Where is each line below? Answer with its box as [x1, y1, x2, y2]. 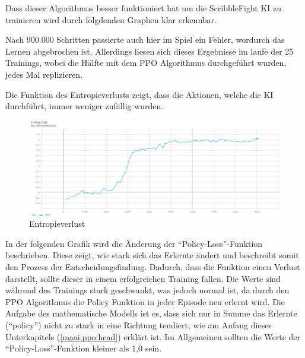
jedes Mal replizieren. [5, 68, 83, 80]
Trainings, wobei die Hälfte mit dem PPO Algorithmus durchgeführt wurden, [5, 56, 287, 69]
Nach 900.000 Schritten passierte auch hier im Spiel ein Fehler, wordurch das [5, 33, 285, 46]
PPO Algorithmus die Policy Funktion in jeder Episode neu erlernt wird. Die [5, 295, 285, 308]
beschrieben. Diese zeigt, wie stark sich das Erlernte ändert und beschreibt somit [5, 249, 299, 261]
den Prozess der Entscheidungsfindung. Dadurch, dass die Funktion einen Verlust [5, 260, 300, 273]
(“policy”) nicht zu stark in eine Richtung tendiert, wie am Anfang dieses [5, 318, 272, 331]
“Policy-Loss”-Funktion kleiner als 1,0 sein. [5, 342, 162, 354]
